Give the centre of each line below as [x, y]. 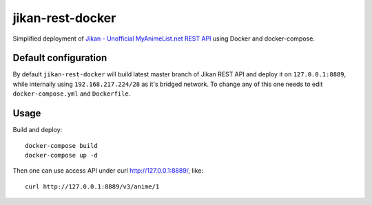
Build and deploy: [38, 130]
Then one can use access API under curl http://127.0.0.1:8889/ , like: [108, 171]
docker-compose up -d [61, 155]
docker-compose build [61, 145]
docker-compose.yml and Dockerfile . [72, 94]
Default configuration [60, 58]
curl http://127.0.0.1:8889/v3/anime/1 [92, 186]
